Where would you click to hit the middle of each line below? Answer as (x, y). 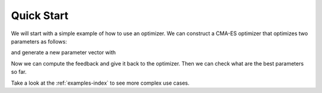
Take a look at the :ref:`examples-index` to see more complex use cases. (100, 83)
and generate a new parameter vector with (64, 52)
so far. (19, 72)
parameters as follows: (39, 41)
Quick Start (40, 15)
